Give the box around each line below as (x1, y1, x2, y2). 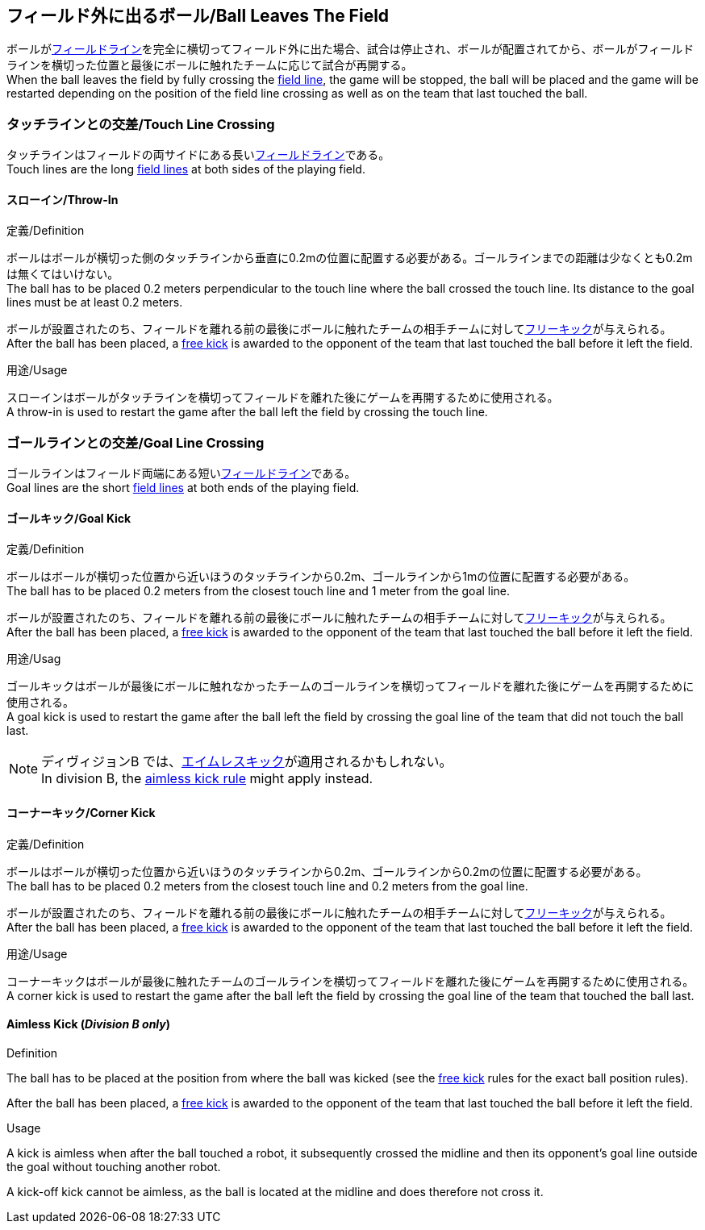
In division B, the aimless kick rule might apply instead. (41, 770, 373, 787)
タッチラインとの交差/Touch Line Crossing (6, 115, 275, 132)
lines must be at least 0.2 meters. (6, 295, 183, 310)
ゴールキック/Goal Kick (6, 511, 131, 525)
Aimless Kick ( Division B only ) (6, 1017, 171, 1032)
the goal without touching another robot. (6, 1159, 221, 1174)
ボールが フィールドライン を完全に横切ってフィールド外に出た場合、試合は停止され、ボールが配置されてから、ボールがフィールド (6, 42, 695, 56)
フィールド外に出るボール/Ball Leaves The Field (6, 6, 390, 26)
